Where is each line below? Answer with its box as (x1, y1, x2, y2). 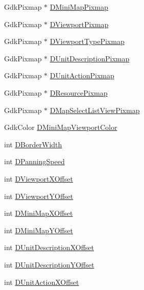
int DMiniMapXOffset (4, 208, 73, 218)
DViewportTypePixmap (50, 36, 125, 47)
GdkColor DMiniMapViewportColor (4, 122, 117, 132)
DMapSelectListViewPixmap (50, 104, 140, 115)
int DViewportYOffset (4, 190, 74, 201)
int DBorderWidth (4, 139, 62, 149)
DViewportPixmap (50, 18, 109, 29)
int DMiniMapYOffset (4, 225, 73, 235)
